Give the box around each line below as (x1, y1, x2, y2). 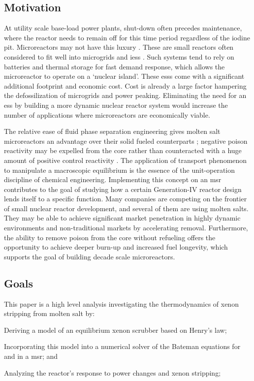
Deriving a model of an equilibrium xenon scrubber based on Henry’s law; (4, 324, 227, 335)
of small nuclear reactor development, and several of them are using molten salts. (4, 203, 249, 213)
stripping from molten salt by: (4, 308, 95, 318)
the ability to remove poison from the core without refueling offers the (4, 232, 216, 242)
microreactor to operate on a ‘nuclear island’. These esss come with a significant (4, 71, 245, 81)
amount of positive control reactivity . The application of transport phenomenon (4, 155, 247, 165)
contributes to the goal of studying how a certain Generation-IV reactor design (4, 184, 242, 194)
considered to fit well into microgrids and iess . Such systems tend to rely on (4, 51, 234, 62)
